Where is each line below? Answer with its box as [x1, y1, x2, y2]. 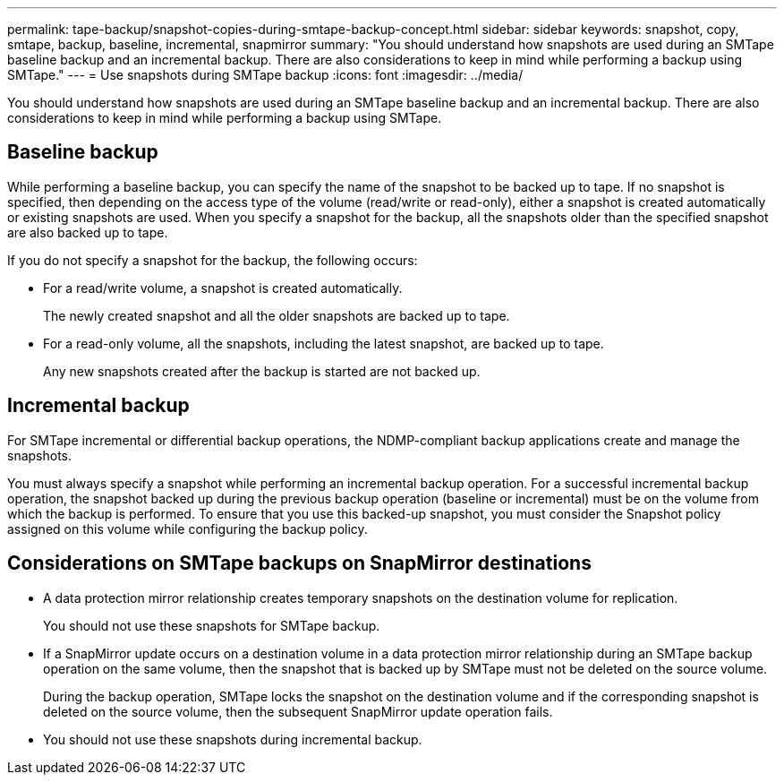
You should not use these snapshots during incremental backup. [43, 731, 422, 747]
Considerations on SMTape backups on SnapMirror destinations [7, 552, 592, 575]
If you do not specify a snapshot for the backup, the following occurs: [7, 252, 418, 268]
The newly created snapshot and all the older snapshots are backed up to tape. [43, 307, 510, 323]
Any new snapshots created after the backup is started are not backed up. [43, 363, 481, 379]
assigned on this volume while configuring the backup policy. [7, 520, 368, 537]
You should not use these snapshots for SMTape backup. [43, 617, 380, 633]
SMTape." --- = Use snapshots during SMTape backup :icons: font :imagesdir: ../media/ [7, 67, 524, 82]
